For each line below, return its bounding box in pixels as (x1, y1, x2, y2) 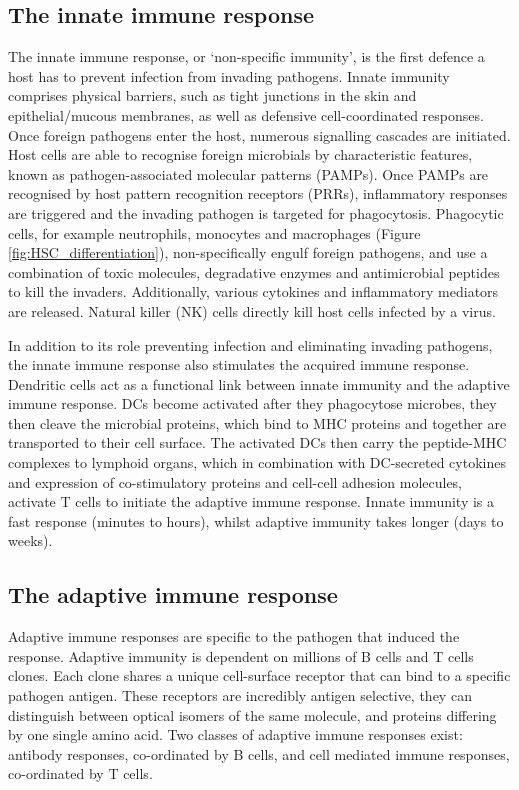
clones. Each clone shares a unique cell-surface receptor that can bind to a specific (8, 665, 511, 686)
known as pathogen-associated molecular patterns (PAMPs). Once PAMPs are (8, 163, 489, 184)
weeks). (8, 530, 53, 551)
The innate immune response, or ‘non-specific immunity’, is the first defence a (8, 46, 485, 67)
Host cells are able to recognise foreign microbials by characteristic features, (8, 144, 473, 165)
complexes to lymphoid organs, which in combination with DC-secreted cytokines (8, 452, 506, 473)
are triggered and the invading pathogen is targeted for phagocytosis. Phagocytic (8, 202, 504, 223)
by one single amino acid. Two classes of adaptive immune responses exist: (8, 724, 463, 745)
